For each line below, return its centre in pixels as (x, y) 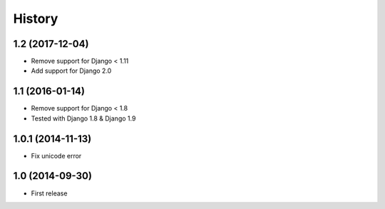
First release (49, 193)
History (36, 19)
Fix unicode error (56, 156)
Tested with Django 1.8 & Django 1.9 (83, 118)
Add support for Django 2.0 (71, 71)
